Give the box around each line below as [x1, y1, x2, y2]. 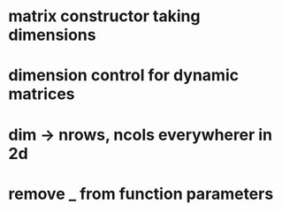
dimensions [8, 25, 96, 45]
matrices [8, 84, 76, 104]
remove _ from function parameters [8, 184, 274, 204]
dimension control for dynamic [8, 65, 240, 86]
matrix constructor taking [8, 6, 201, 26]
